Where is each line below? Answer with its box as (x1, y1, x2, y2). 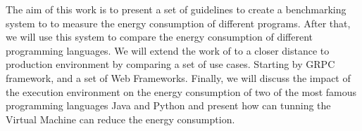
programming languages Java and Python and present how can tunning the (6, 98, 331, 113)
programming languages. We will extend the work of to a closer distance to (6, 43, 330, 57)
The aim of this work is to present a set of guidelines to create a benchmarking (6, 2, 347, 16)
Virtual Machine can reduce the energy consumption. (6, 111, 235, 126)
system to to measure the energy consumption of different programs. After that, (6, 15, 351, 30)
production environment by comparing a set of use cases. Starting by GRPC (6, 57, 335, 71)
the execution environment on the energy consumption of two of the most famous (6, 84, 357, 99)
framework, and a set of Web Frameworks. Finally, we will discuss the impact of (6, 70, 351, 85)
